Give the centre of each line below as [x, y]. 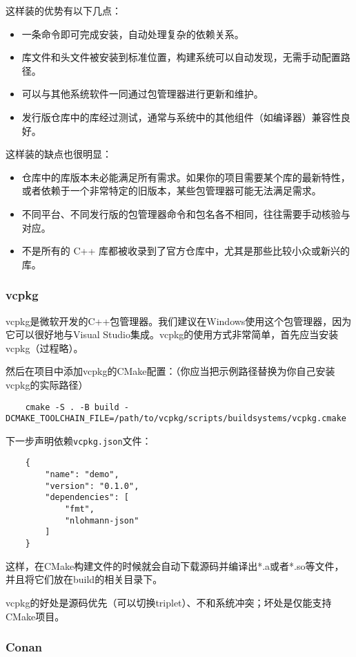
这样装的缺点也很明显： [59, 154]
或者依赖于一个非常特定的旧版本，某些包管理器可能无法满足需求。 [171, 191]
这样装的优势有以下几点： [63, 10]
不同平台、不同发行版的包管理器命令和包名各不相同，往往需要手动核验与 [186, 213]
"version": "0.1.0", [92, 486]
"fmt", [79, 509]
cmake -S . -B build [72, 407]
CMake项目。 [35, 616]
